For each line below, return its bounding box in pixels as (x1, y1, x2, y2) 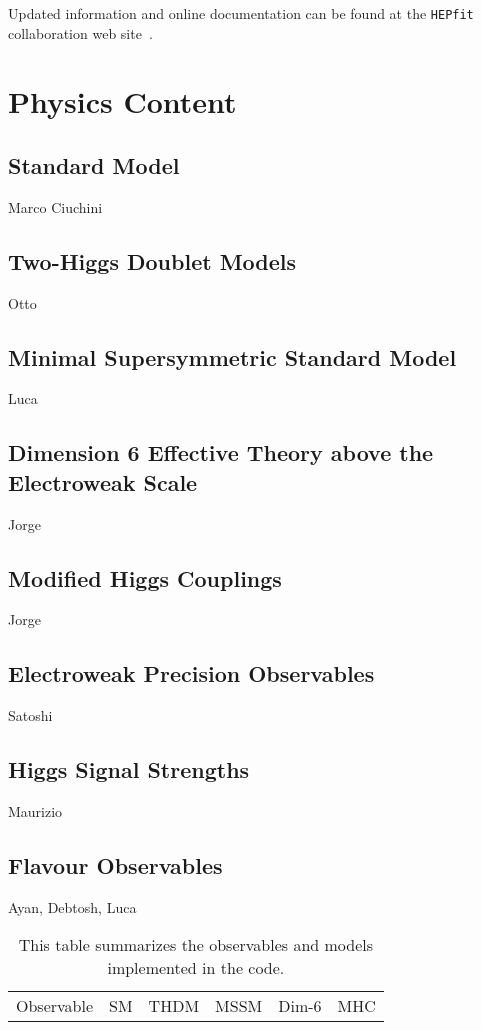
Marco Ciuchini (8, 196, 103, 217)
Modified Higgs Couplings (8, 562, 282, 593)
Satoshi (8, 705, 53, 726)
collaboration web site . (8, 22, 153, 43)
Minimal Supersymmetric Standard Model (8, 341, 457, 372)
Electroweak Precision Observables (8, 658, 375, 689)
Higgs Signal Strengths (8, 754, 250, 785)
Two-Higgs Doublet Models (8, 245, 297, 276)
